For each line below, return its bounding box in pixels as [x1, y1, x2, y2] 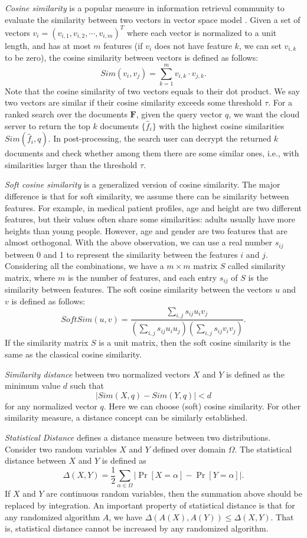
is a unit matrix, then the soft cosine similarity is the [99, 336, 291, 349]
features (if [103, 39, 143, 51]
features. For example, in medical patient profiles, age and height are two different [5, 201, 302, 214]
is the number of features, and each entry [67, 271, 217, 284]
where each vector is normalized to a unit [126, 26, 277, 38]
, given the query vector [136, 108, 223, 120]
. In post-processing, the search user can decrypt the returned [48, 132, 272, 145]
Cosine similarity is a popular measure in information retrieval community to [5, 2, 285, 14]
